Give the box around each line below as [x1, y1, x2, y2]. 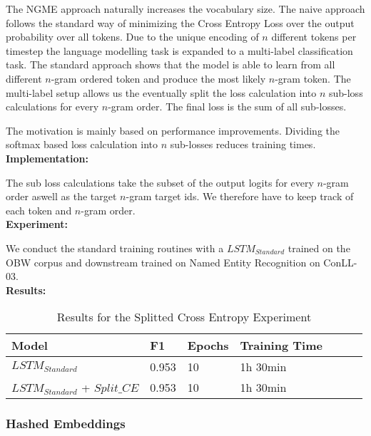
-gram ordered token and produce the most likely [51, 71, 266, 85]
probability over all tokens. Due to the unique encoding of [6, 29, 259, 44]
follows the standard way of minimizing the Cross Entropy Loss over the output [6, 15, 355, 30]
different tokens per [271, 29, 357, 44]
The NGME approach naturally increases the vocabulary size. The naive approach [6, 1, 365, 16]
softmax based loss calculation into [6, 137, 158, 152]
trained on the [288, 240, 350, 255]
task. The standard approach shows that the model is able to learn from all [6, 57, 335, 72]
